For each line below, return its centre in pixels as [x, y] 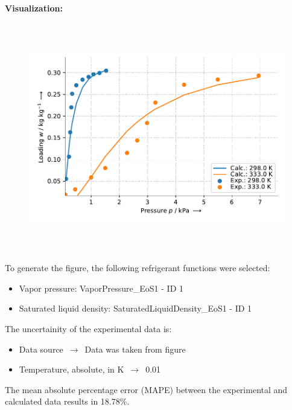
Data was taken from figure [135, 349]
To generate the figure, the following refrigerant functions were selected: [138, 268]
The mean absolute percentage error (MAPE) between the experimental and [146, 389]
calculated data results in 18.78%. [67, 401]
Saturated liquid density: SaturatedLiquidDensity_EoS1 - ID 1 [135, 308]
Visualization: [34, 8]
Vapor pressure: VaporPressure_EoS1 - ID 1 [101, 288]
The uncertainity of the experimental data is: [88, 328]
